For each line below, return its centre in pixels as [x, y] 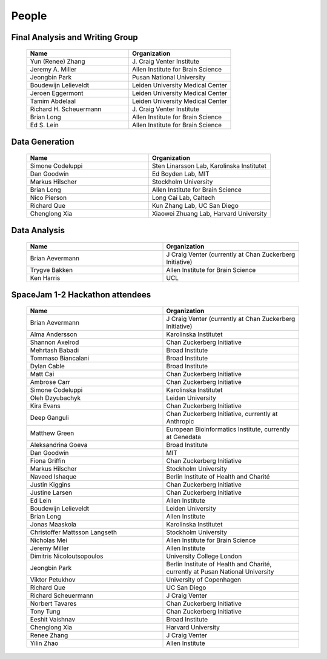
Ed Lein [41, 500]
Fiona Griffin [48, 460]
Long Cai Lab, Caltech [183, 197]
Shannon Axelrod [54, 342]
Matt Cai [42, 374]
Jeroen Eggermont [57, 93]
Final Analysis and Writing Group [75, 37]
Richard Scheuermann [62, 595]
